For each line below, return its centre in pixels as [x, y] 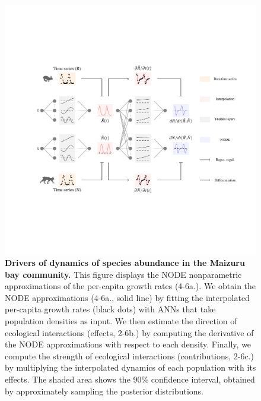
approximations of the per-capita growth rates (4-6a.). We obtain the [130, 286]
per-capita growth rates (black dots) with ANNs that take [110, 309]
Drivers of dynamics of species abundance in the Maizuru [125, 263]
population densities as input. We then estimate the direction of [121, 321]
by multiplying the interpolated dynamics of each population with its [130, 367]
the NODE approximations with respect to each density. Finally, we [128, 344]
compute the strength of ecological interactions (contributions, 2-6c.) [129, 355]
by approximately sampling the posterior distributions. [104, 391]
